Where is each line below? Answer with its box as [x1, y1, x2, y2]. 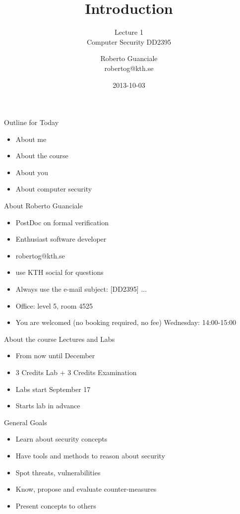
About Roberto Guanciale [4, 200, 83, 211]
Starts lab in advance [15, 400, 80, 411]
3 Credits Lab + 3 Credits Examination [15, 367, 137, 377]
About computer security [15, 184, 92, 194]
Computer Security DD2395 [86, 36, 172, 47]
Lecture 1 [115, 27, 143, 37]
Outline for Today [4, 117, 59, 128]
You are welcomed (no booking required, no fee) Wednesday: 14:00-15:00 [15, 317, 237, 327]
